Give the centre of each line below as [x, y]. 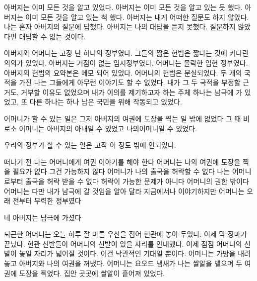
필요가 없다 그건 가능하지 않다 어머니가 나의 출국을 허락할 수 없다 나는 [121, 171]
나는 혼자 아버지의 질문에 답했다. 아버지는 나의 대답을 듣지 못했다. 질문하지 [120, 27]
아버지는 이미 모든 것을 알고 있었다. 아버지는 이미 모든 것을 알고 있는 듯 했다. [123, 7]
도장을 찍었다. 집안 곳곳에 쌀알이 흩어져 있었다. [92, 273]
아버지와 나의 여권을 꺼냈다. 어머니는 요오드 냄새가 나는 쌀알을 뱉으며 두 [131, 263]
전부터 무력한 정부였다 [47, 201]
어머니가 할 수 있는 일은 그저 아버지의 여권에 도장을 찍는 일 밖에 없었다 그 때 [123, 118]
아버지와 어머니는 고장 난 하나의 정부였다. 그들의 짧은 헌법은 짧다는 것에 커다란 [127, 53]
